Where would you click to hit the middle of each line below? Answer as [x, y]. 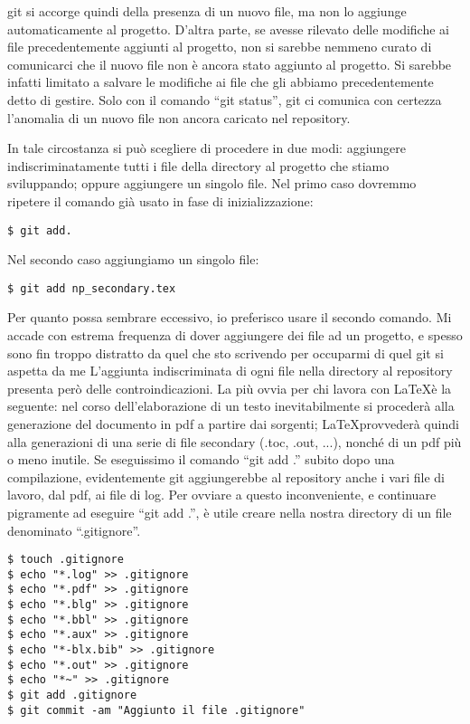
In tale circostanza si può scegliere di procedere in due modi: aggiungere [207, 148]
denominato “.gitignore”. [74, 530]
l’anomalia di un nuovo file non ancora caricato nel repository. [179, 117]
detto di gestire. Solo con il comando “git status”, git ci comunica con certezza [225, 99]
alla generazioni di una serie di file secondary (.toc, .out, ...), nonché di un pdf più [235, 441]
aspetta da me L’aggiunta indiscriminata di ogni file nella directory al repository [230, 371]
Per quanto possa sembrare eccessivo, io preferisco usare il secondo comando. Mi [230, 317]
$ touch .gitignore [66, 560]
